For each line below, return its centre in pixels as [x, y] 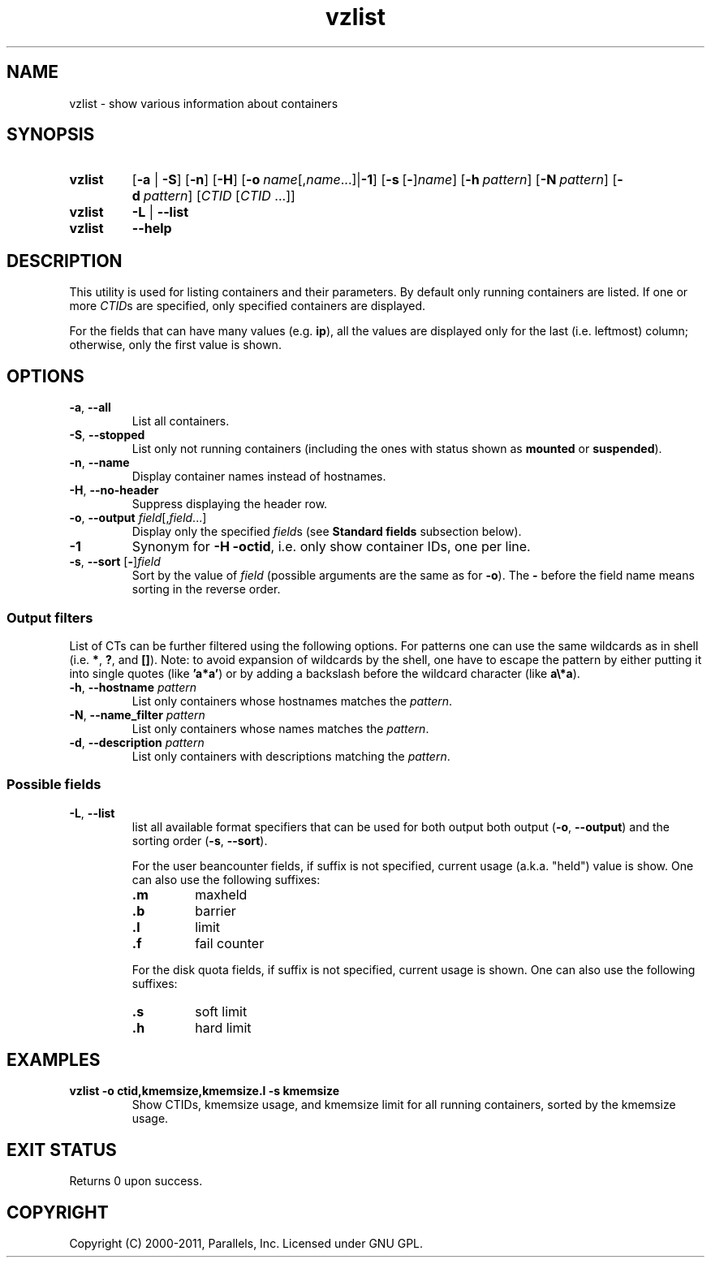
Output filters [50, 617]
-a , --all [90, 408]
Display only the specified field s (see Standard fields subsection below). [327, 532]
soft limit [221, 1011]
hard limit [223, 1027]
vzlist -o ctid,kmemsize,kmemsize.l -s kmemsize [205, 1091]
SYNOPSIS [51, 135]
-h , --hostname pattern [133, 687]
